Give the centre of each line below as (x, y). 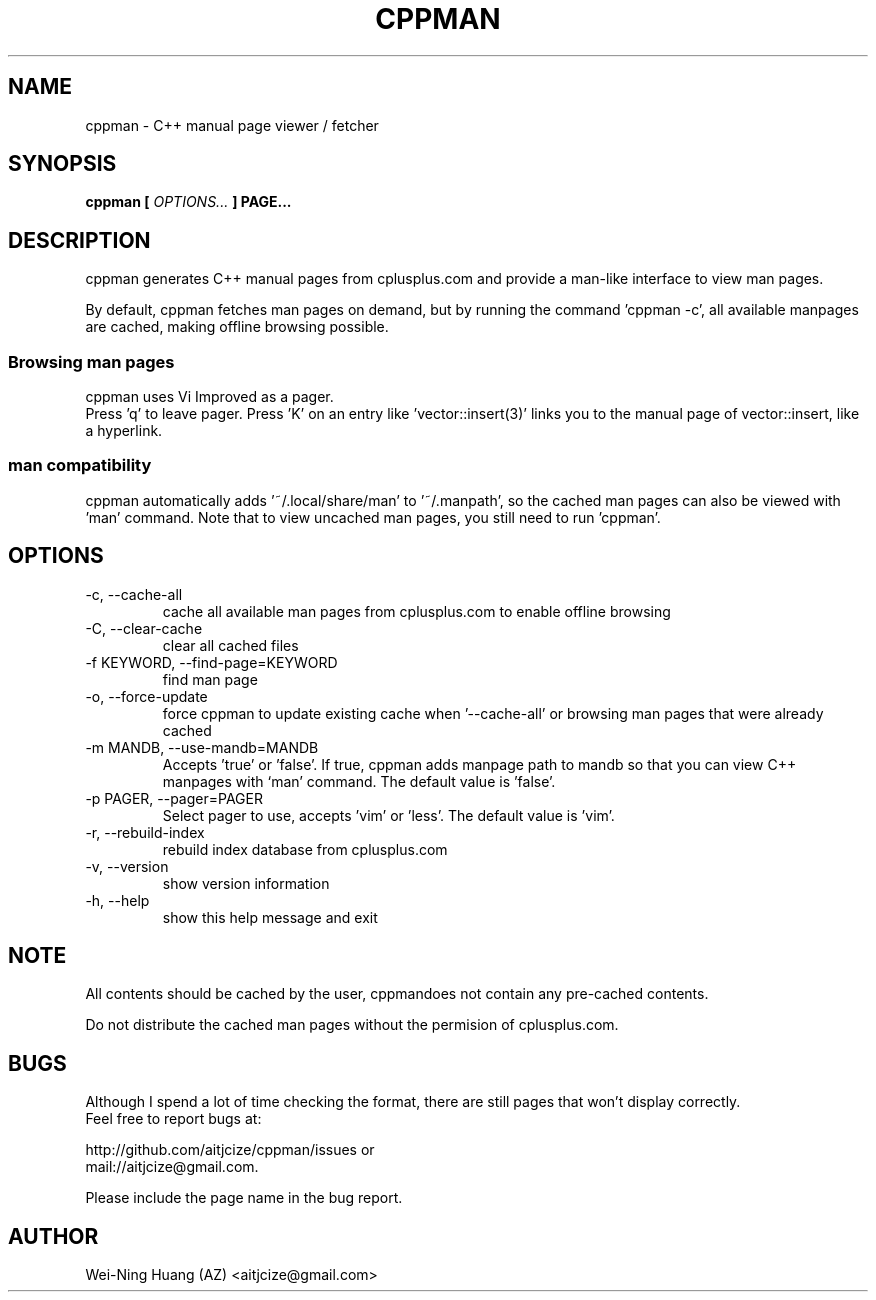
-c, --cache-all (134, 594)
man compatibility (80, 465)
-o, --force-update (146, 696)
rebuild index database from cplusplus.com (305, 849)
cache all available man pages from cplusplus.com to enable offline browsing (416, 611)
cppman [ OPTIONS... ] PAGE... (188, 202)
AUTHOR (53, 1236)
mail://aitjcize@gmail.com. (172, 1167)
